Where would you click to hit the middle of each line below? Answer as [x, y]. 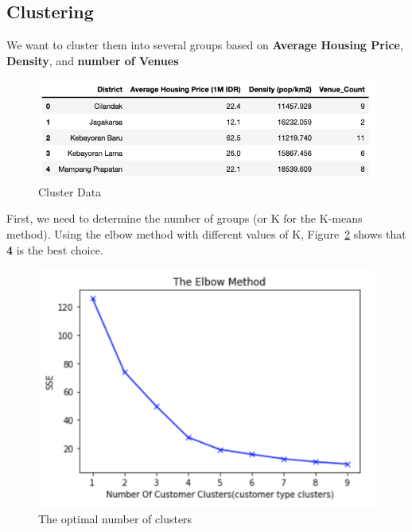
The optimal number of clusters [115, 519]
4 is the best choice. [55, 249]
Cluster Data [70, 191]
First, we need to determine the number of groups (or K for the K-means [185, 218]
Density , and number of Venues [93, 60]
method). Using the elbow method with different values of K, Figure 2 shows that [206, 233]
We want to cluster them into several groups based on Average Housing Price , [205, 45]
